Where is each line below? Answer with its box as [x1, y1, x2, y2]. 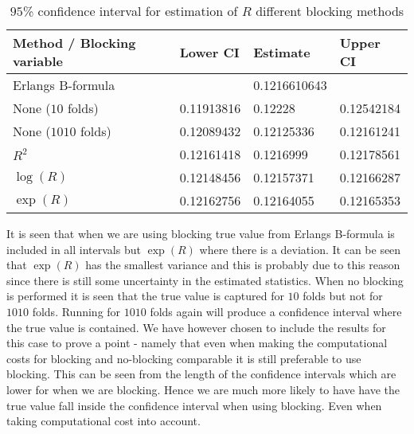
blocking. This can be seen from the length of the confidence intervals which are [6, 366, 396, 382]
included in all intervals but [6, 240, 141, 257]
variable [13, 52, 64, 70]
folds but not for [303, 287, 383, 304]
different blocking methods [256, 2, 404, 20]
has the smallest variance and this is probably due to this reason [85, 256, 400, 273]
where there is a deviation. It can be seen [199, 240, 401, 257]
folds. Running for [32, 303, 121, 319]
